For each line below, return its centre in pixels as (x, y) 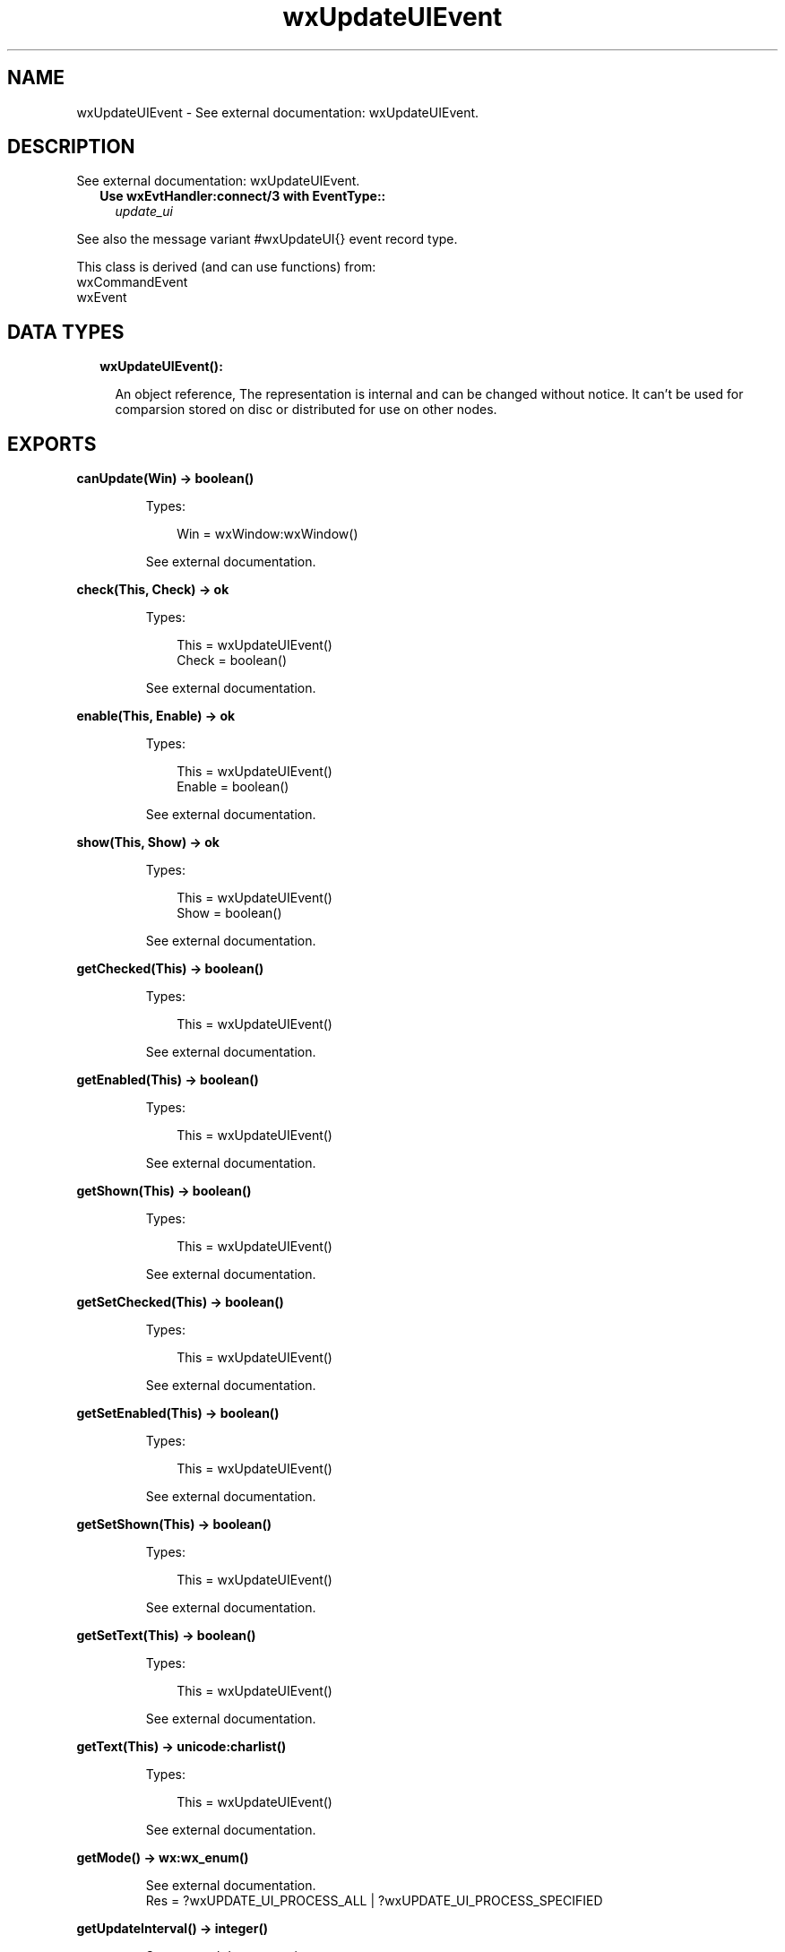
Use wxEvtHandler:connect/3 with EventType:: (243, 196)
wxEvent (102, 298)
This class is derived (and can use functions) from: (226, 267)
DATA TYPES (66, 332)
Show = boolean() (229, 913)
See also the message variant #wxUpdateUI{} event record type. (267, 239)
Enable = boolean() (233, 787)
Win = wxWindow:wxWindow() (267, 534)
